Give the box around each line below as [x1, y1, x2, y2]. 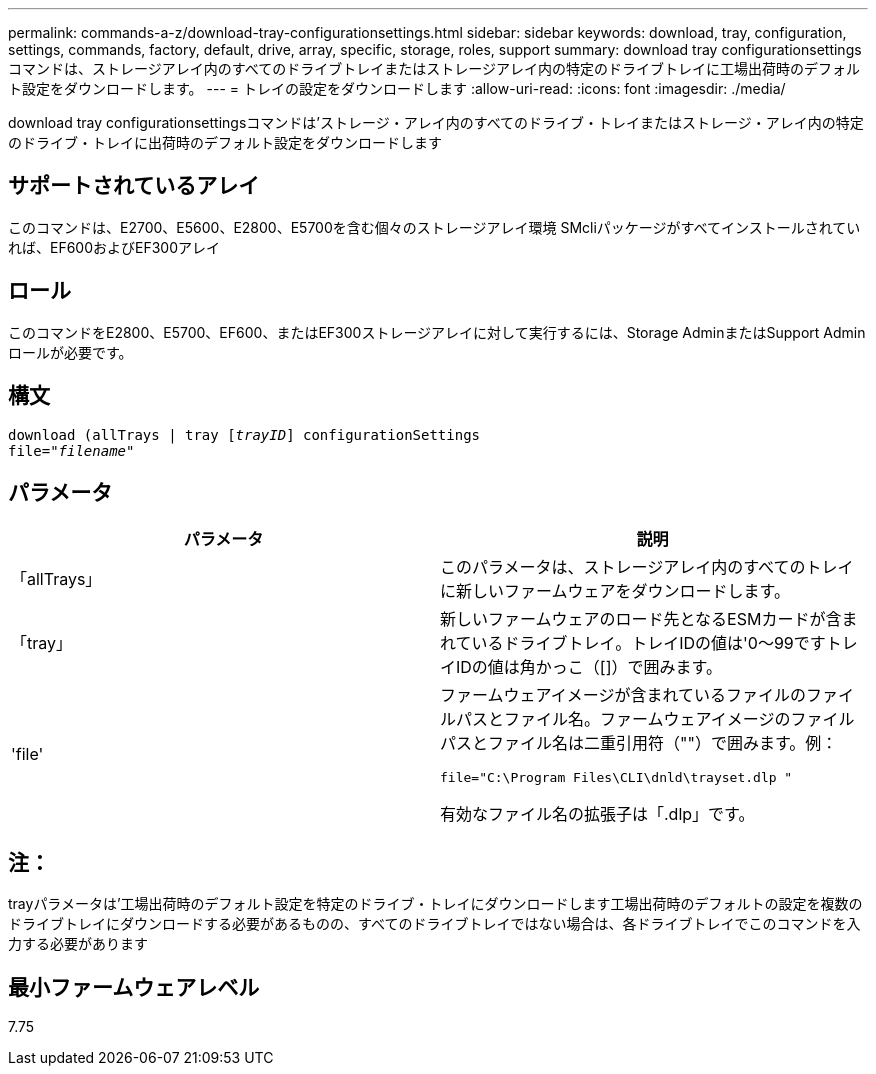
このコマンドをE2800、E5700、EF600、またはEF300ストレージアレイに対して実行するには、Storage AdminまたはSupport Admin [8, 323, 866, 341]
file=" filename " [8, 442, 135, 459]
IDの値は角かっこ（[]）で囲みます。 [456, 657, 722, 678]
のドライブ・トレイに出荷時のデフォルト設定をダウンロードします [8, 134, 442, 151]
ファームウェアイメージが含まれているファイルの [440, 685, 806, 706]
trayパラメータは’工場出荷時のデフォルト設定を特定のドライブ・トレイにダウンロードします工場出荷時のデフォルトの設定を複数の [8, 895, 863, 913]
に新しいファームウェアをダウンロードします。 [440, 581, 790, 602]
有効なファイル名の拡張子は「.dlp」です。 [440, 804, 755, 825]
